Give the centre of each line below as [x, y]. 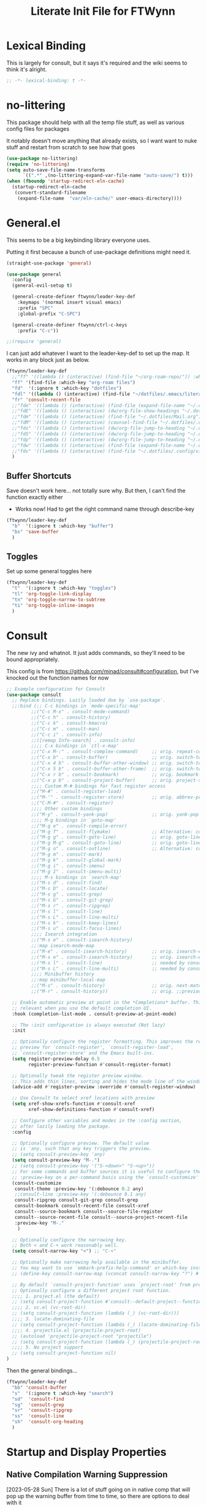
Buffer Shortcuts [39, 476]
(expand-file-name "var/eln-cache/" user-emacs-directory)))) [100, 198]
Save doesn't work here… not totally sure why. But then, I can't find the [96, 491]
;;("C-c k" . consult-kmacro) [70, 723]
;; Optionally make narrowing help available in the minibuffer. [97, 1263]
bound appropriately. [33, 659]
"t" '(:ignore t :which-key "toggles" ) [64, 588]
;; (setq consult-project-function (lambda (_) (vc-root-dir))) [96, 1313]
